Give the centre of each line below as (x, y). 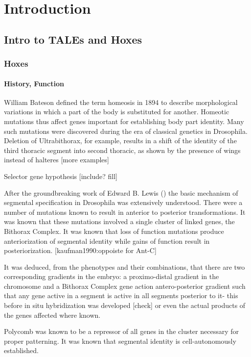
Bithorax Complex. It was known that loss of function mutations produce (114, 231)
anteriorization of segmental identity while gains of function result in (107, 241)
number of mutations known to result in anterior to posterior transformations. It (125, 212)
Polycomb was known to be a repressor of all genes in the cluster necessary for (122, 331)
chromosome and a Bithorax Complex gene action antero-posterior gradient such (125, 286)
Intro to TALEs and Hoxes (73, 39)
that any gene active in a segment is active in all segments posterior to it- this (121, 295)
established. (21, 350)
